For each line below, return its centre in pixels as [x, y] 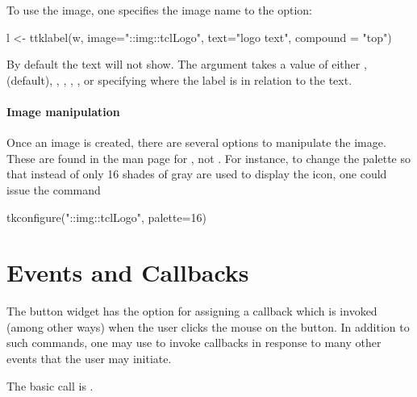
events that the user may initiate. [89, 359]
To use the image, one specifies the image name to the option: [159, 10]
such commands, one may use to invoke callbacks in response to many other [194, 343]
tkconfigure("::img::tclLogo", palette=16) [106, 217]
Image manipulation [63, 111]
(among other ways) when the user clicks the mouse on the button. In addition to [208, 326]
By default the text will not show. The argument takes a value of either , [187, 64]
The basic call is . [50, 385]
